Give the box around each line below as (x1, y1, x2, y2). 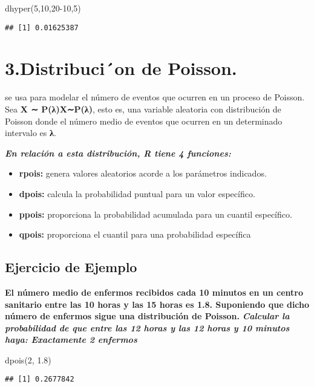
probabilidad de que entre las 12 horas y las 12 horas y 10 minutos (5, 321, 290, 334)
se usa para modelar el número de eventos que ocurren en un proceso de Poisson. (5, 91, 305, 103)
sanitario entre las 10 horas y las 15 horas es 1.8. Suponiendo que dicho (5, 298, 310, 310)
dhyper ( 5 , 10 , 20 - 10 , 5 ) (5, 2, 81, 14)
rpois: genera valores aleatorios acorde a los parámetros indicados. (19, 167, 267, 180)
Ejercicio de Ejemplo (5, 258, 137, 276)
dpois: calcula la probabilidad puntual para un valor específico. (19, 187, 255, 200)
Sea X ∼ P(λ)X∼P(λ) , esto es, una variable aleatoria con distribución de (5, 102, 281, 115)
